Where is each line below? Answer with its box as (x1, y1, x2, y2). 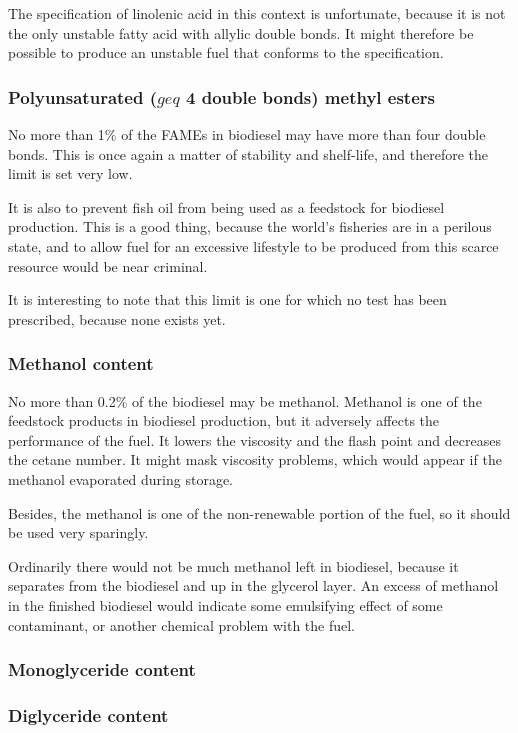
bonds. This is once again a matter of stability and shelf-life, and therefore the (8, 143, 489, 164)
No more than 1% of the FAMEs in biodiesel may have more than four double (8, 124, 486, 144)
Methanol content (8, 351, 154, 376)
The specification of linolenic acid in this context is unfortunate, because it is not (8, 3, 506, 23)
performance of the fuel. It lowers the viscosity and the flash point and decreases (8, 429, 501, 450)
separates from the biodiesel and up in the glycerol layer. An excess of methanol (8, 575, 499, 596)
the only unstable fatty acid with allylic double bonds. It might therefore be (8, 22, 474, 43)
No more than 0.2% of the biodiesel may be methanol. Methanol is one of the (8, 390, 482, 411)
